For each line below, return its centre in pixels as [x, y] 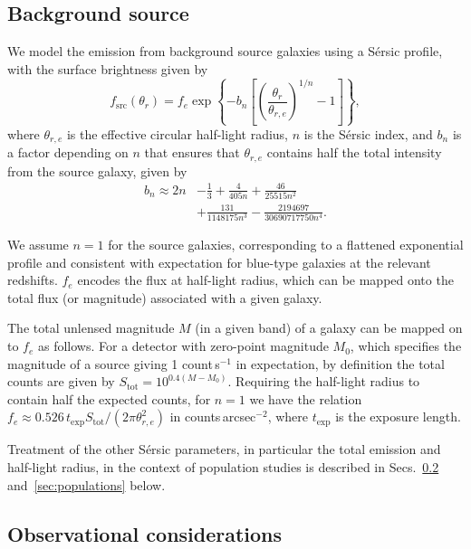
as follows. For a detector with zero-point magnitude [183, 346]
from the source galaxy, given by [97, 170]
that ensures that [192, 152]
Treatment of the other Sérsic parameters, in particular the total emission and [224, 449]
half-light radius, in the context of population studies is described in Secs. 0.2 [223, 467]
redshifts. [33, 280]
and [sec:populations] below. [87, 484]
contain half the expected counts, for [109, 398]
